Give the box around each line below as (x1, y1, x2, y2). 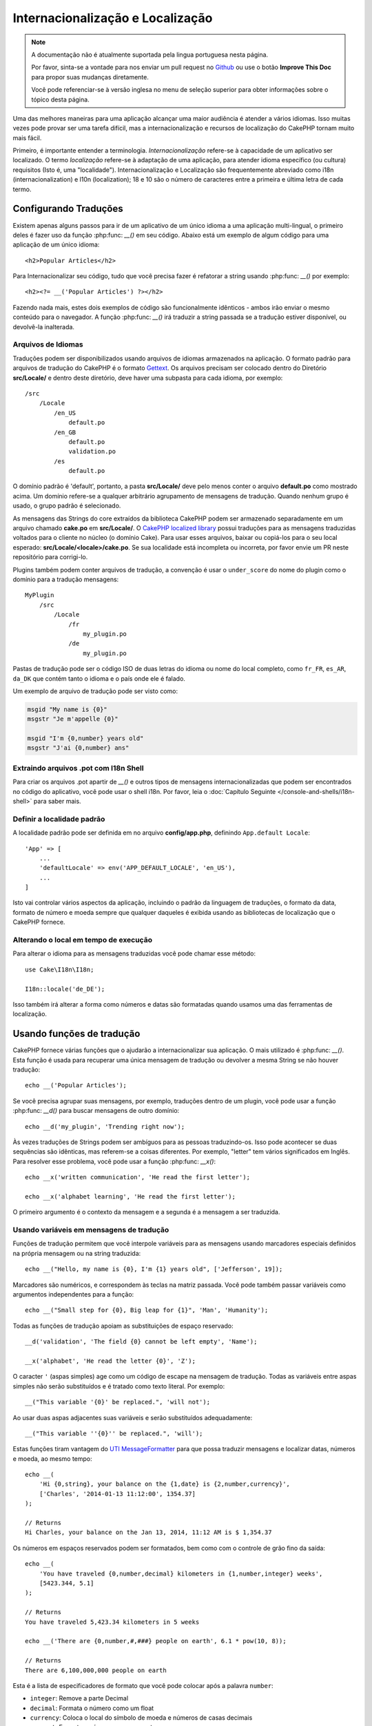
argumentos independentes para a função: (12, 1290, 134, 1299)
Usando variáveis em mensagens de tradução (12, 1225, 169, 1235)
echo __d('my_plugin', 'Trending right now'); (25, 1123, 185, 1130)
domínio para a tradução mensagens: (12, 575, 119, 583)
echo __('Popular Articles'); (25, 1081, 127, 1089)
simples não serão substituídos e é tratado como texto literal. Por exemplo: (12, 1381, 225, 1390)
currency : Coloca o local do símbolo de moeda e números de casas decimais (30, 1714, 253, 1722)
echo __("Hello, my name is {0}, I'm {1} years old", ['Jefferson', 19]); (25, 1266, 283, 1273)
